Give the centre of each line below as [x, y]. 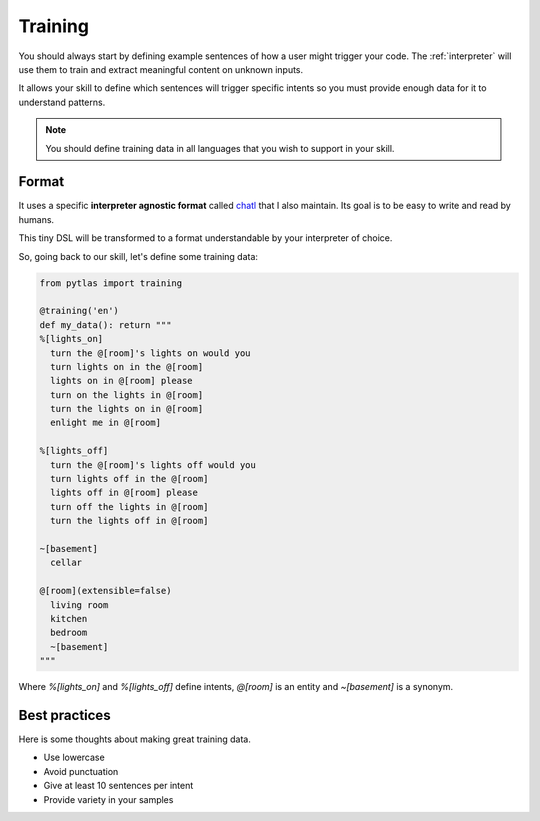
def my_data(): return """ [105, 324]
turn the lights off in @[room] [129, 521]
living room [79, 604]
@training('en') [79, 311]
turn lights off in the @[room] [129, 479]
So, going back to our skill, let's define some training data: [138, 256]
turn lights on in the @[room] [127, 366]
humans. [36, 219]
